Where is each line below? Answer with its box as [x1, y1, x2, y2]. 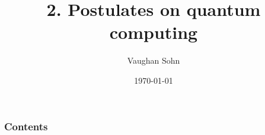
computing [109, 20, 198, 44]
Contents [4, 118, 48, 133]
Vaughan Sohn [127, 54, 180, 67]
